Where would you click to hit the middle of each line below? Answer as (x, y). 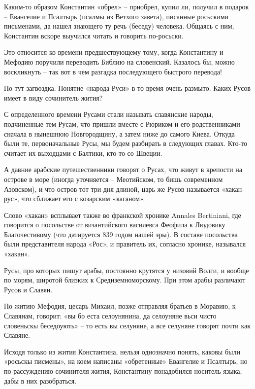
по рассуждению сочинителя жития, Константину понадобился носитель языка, (123, 371)
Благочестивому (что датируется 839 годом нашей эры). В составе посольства (121, 234)
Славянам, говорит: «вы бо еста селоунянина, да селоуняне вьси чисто (110, 316)
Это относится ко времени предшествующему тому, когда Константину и (114, 52)
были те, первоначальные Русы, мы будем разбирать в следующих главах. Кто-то (126, 143)
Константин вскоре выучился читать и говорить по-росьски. (94, 35)
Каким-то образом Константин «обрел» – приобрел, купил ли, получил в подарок (127, 6)
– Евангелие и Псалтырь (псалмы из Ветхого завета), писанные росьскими (116, 16)
